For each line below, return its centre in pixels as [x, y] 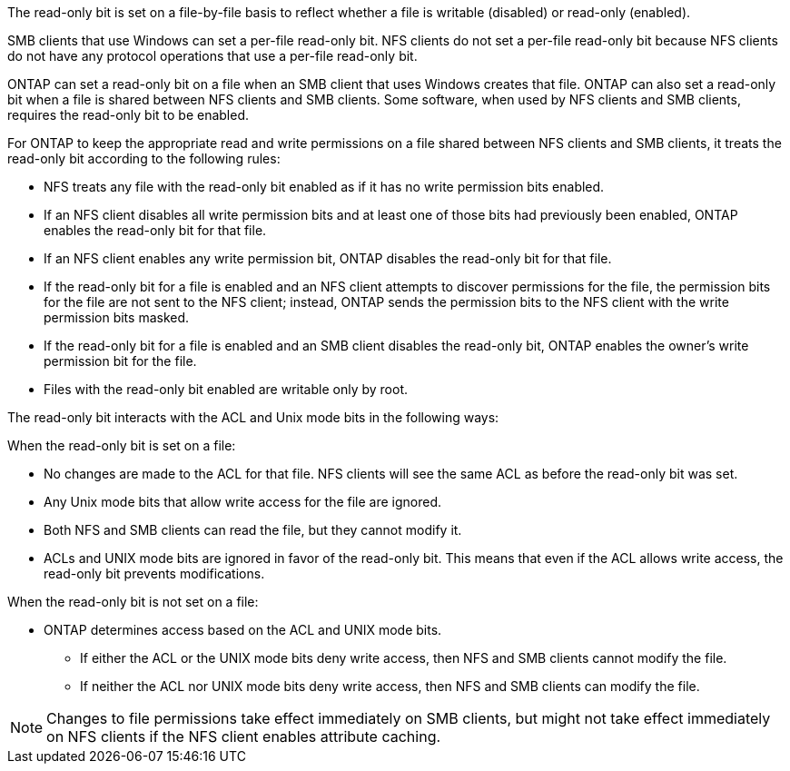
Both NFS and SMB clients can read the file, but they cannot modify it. [253, 530]
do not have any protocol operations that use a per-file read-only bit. [212, 56]
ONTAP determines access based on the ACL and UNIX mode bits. [243, 630]
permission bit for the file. [120, 361]
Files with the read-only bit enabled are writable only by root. [226, 389]
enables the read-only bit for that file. [155, 230]
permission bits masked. [117, 317]
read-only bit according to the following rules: [144, 158]
